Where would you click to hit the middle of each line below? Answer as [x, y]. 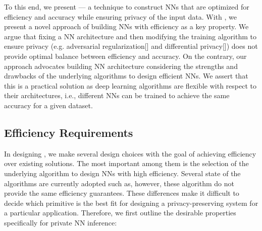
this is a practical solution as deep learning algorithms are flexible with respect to [130, 85]
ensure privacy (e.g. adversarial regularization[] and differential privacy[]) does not [131, 46]
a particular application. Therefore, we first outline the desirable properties [120, 213]
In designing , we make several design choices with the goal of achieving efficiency [130, 153]
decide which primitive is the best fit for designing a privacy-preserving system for [131, 203]
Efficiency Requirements [69, 132]
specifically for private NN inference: [61, 222]
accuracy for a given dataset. [48, 105]
